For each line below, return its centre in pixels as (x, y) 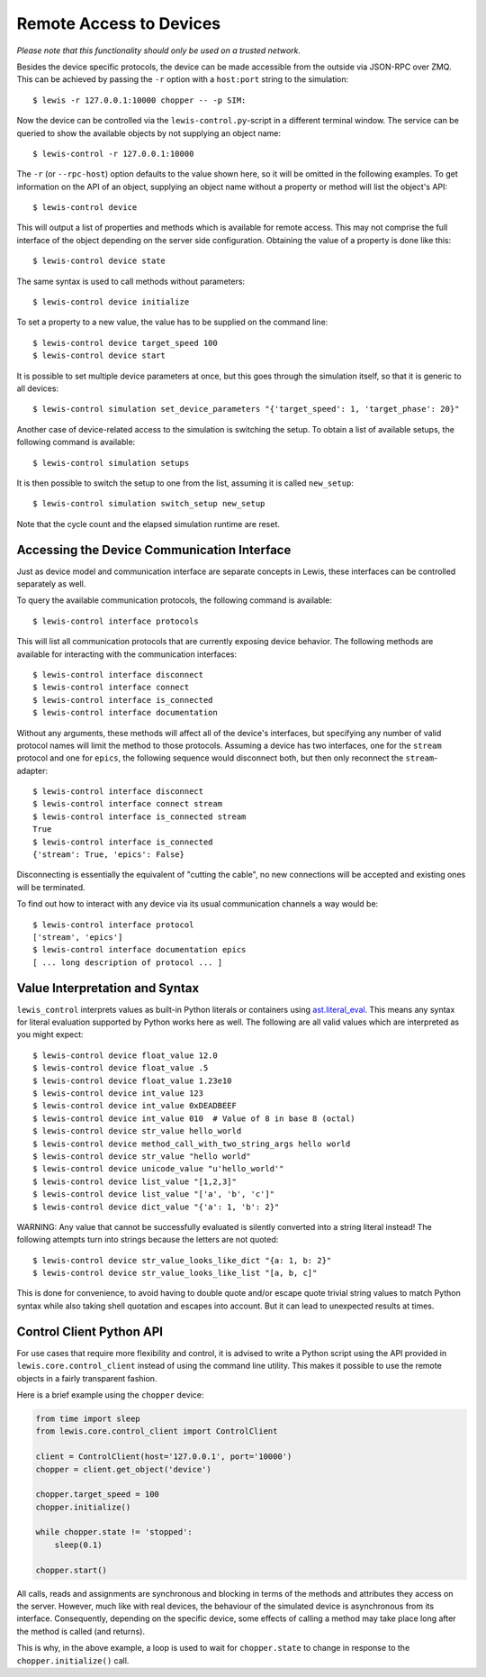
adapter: (32, 770)
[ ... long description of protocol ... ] (128, 962)
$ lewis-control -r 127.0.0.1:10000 (113, 154)
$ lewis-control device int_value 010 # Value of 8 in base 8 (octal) (194, 1118)
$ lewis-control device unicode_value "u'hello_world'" (158, 1169)
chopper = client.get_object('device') (123, 1469)
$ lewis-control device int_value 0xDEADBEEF (135, 1106)
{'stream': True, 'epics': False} (108, 855)
